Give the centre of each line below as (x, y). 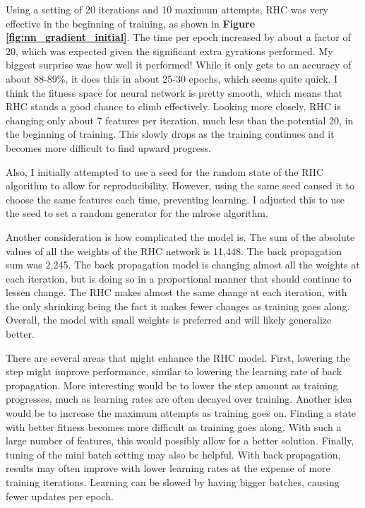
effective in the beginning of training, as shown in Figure (131, 23)
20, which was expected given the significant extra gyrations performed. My (169, 51)
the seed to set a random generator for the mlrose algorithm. (137, 213)
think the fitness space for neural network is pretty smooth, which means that (174, 92)
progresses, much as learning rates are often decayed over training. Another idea (179, 399)
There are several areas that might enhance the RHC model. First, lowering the (178, 357)
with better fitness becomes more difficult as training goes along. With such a (174, 426)
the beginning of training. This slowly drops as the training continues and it (170, 134)
